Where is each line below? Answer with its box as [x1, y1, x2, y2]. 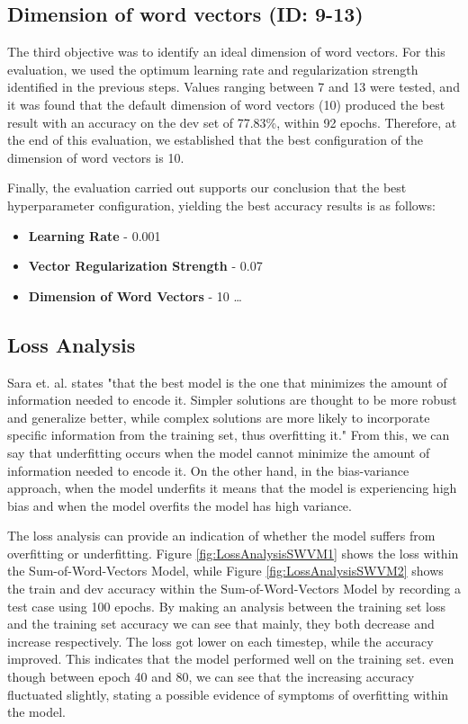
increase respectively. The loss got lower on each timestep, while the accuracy [7, 631, 434, 650]
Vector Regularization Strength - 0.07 [28, 256, 263, 275]
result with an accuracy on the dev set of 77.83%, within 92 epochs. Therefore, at [7, 112, 457, 131]
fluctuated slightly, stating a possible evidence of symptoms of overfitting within [7, 684, 449, 703]
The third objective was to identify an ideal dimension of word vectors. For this [7, 42, 445, 61]
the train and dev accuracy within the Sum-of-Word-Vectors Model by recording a [7, 579, 461, 598]
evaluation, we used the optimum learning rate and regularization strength [7, 59, 418, 78]
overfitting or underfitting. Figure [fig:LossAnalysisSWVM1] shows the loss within [7, 543, 459, 562]
